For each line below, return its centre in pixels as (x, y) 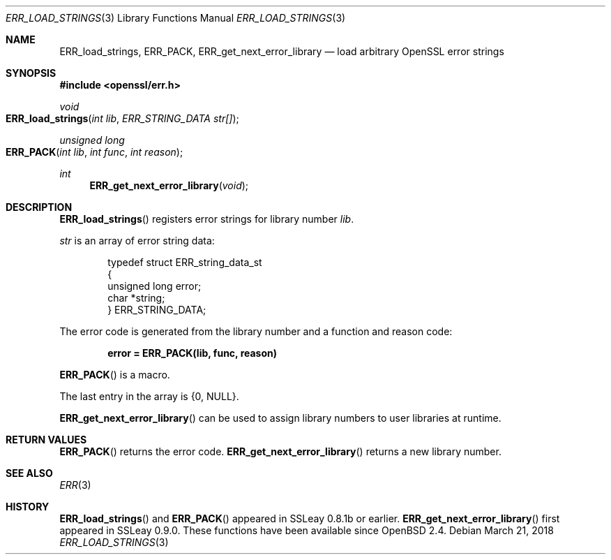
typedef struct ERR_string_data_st (185, 262)
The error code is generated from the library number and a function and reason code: (256, 331)
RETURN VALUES (46, 440)
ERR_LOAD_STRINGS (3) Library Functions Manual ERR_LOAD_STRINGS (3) (176, 18)
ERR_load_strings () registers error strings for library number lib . (207, 219)
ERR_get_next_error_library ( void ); (169, 185)
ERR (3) (75, 485)
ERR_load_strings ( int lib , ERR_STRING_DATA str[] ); (122, 118)
